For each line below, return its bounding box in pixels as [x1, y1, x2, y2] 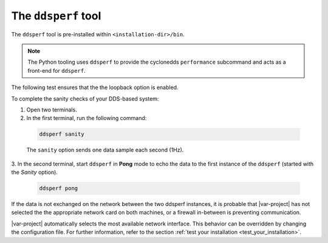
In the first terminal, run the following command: [26, 115, 147, 122]
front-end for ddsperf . [27, 67, 86, 74]
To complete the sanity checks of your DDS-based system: [11, 95, 159, 102]
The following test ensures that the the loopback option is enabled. [11, 84, 179, 91]
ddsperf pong [39, 185, 78, 192]
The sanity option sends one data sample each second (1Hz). [26, 146, 184, 154]
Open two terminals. [26, 106, 77, 113]
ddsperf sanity [39, 131, 84, 138]
